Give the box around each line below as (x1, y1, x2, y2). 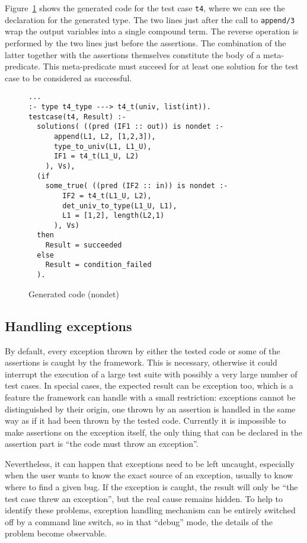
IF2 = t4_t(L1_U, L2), (62, 191, 152, 200)
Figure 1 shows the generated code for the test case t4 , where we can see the (5, 2, 285, 14)
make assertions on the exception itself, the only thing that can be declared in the (5, 425, 303, 438)
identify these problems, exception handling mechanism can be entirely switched (5, 504, 296, 516)
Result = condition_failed (45, 261, 152, 269)
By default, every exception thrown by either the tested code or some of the (5, 344, 280, 357)
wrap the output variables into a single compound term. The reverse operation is (5, 25, 299, 37)
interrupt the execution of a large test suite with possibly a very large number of (5, 367, 298, 380)
